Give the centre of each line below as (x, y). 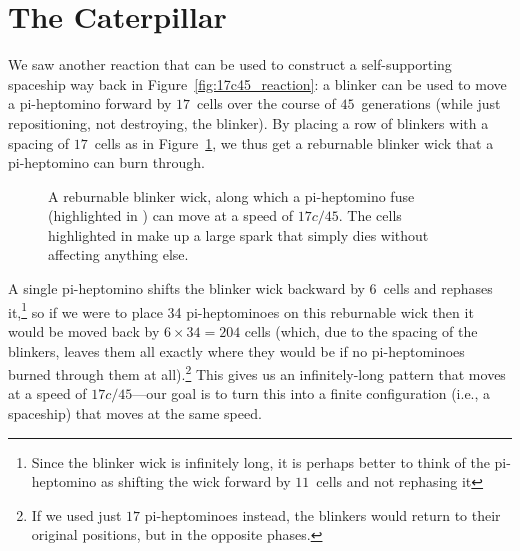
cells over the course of (266, 103)
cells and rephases (438, 288)
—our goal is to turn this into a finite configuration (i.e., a (311, 393)
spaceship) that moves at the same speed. (135, 412)
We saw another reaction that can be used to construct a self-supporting (230, 64)
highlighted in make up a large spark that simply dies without (238, 234)
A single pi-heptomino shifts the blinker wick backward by (186, 288)
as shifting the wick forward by (196, 481)
